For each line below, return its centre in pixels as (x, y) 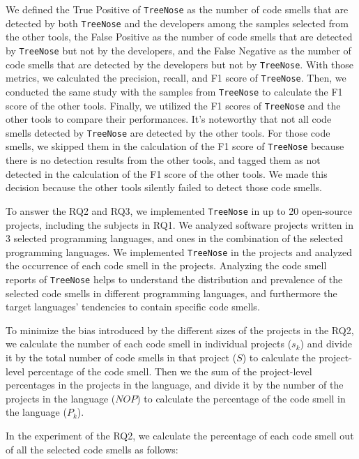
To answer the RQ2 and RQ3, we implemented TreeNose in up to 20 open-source (179, 210)
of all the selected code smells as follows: (92, 449)
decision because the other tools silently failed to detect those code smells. (164, 187)
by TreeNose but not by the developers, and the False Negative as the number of (178, 50)
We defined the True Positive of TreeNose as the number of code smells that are (177, 9)
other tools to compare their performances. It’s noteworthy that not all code (169, 119)
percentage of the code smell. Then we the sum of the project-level (170, 371)
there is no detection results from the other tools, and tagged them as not (163, 160)
